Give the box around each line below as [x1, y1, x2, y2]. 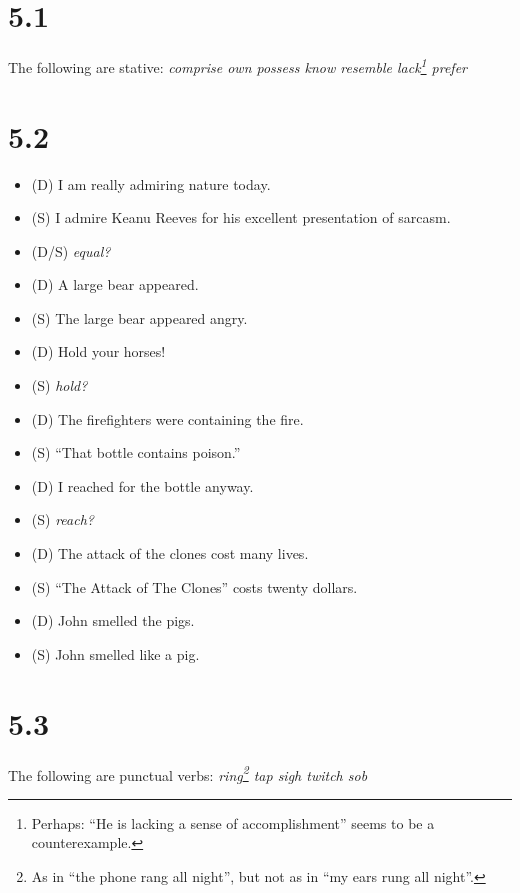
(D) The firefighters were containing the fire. [31, 408, 304, 429]
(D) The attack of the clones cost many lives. [31, 543, 309, 564]
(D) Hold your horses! [31, 341, 166, 362]
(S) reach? [31, 509, 94, 530]
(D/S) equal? [31, 240, 111, 261]
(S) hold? [31, 375, 88, 396]
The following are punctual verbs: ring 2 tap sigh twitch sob [8, 761, 368, 785]
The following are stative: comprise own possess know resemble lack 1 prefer [8, 54, 468, 77]
